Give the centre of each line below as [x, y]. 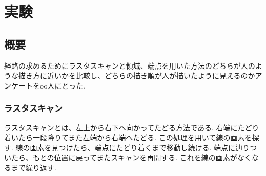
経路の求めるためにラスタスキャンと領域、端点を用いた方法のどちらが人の [130, 65]
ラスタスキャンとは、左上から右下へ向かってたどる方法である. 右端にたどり [132, 127]
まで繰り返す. [34, 167]
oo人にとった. [62, 85]
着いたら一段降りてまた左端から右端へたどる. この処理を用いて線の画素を [128, 137]
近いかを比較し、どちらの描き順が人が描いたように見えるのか [151, 75]
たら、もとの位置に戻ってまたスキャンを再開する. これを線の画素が [124, 157]
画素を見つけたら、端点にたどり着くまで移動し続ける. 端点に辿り [140, 147]
